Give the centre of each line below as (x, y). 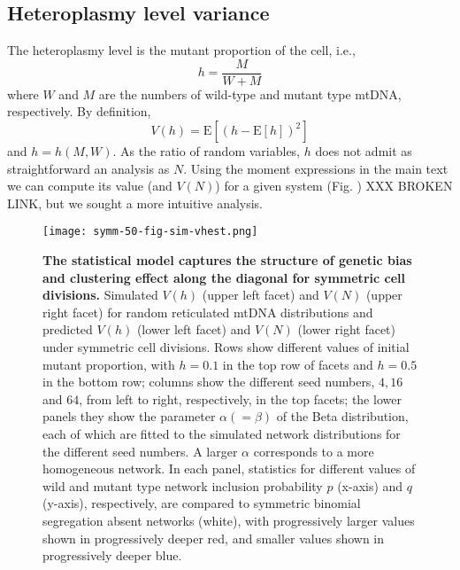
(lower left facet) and (194, 329)
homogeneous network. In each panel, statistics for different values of (229, 468)
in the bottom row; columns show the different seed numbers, (209, 382)
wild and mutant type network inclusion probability (183, 485)
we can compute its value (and (90, 186)
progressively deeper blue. (112, 555)
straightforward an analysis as (88, 168)
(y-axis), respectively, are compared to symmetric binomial (202, 503)
